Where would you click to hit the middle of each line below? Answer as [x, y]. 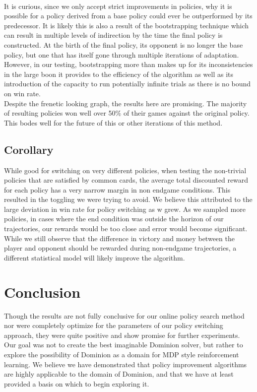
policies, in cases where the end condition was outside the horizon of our [114, 219]
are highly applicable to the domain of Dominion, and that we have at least [119, 374]
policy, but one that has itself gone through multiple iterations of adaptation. [122, 54]
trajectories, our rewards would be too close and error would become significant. [126, 229]
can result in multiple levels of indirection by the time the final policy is [113, 35]
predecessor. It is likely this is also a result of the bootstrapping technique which [127, 25]
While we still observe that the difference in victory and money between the [119, 238]
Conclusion [42, 292]
